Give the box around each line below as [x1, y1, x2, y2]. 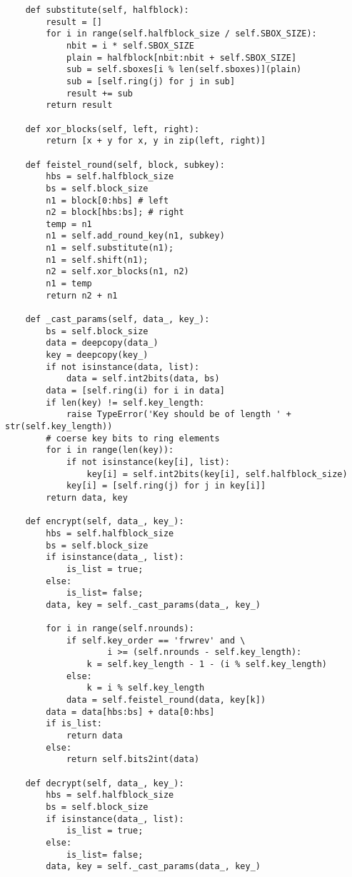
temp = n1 [46, 219, 92, 229]
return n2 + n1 [46, 290, 118, 301]
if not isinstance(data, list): [46, 361, 200, 372]
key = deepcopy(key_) [46, 350, 149, 361]
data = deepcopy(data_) [46, 338, 159, 349]
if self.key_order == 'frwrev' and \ [66, 635, 246, 646]
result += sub [66, 88, 133, 99]
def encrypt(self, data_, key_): [25, 516, 184, 527]
